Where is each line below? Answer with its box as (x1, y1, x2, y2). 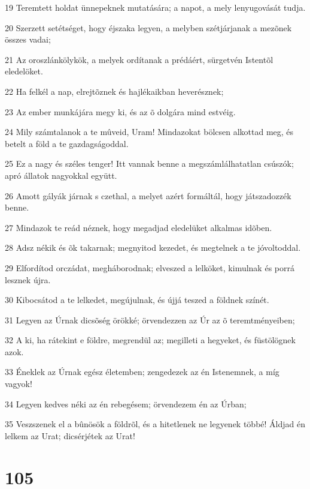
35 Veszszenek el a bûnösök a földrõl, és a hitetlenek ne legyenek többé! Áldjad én (5, 418, 305, 430)
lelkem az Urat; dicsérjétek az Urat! (5, 429, 135, 442)
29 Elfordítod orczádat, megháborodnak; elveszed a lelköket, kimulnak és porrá (5, 261, 294, 274)
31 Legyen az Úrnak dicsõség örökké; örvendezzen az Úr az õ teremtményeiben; (5, 313, 295, 326)
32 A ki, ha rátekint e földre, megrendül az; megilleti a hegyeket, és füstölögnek (5, 334, 296, 346)
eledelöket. (5, 65, 43, 77)
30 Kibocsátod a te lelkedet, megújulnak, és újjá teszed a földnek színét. (5, 293, 269, 306)
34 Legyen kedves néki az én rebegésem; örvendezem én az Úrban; (5, 397, 247, 410)
